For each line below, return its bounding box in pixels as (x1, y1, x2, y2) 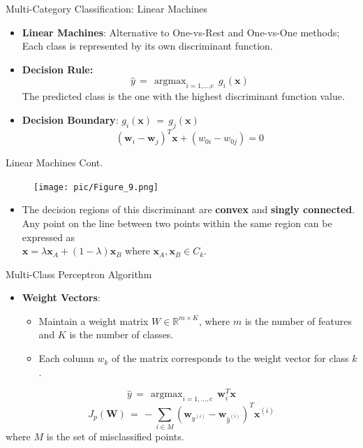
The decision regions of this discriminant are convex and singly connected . (22, 202, 355, 217)
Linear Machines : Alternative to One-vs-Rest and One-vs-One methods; (22, 24, 340, 39)
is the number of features (244, 313, 353, 328)
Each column (38, 351, 94, 366)
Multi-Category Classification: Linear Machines (6, 1, 208, 15)
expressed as (22, 229, 75, 244)
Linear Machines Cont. (6, 155, 103, 170)
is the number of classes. (69, 327, 174, 342)
